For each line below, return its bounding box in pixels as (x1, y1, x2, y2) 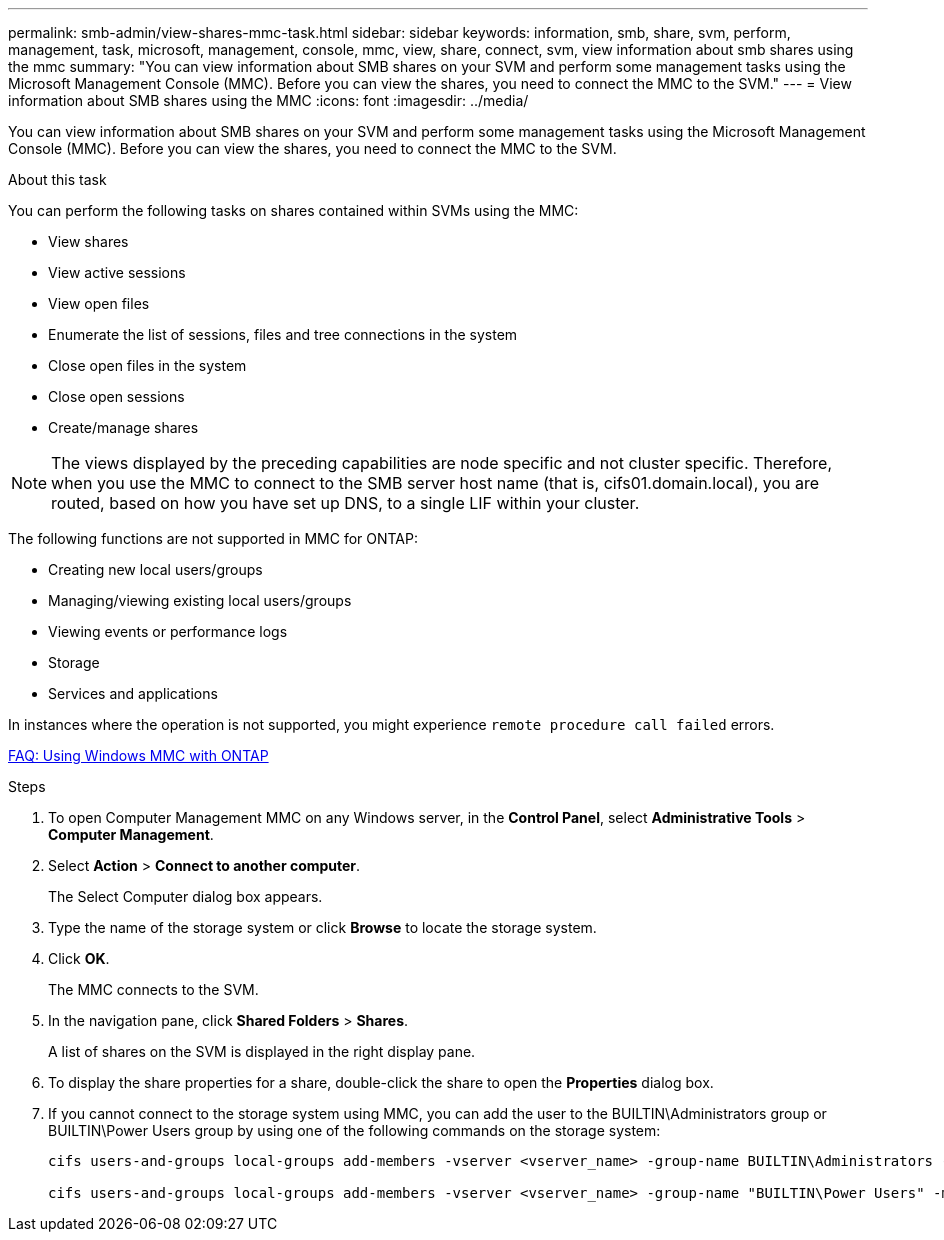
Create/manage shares (48, 419, 199, 436)
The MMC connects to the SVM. (48, 981, 259, 998)
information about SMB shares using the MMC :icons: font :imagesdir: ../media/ (8, 92, 529, 109)
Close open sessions (48, 388, 185, 405)
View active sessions (48, 264, 186, 281)
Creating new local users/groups (48, 561, 263, 578)
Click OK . (48, 950, 110, 967)
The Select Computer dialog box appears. (48, 888, 323, 905)
